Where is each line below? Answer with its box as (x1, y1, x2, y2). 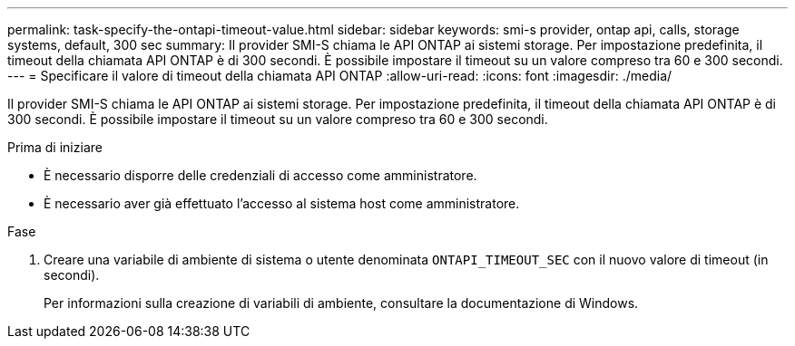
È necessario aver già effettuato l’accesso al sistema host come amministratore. (44, 196, 520, 211)
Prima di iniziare (7, 139, 103, 155)
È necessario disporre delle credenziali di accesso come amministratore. (44, 168, 477, 183)
